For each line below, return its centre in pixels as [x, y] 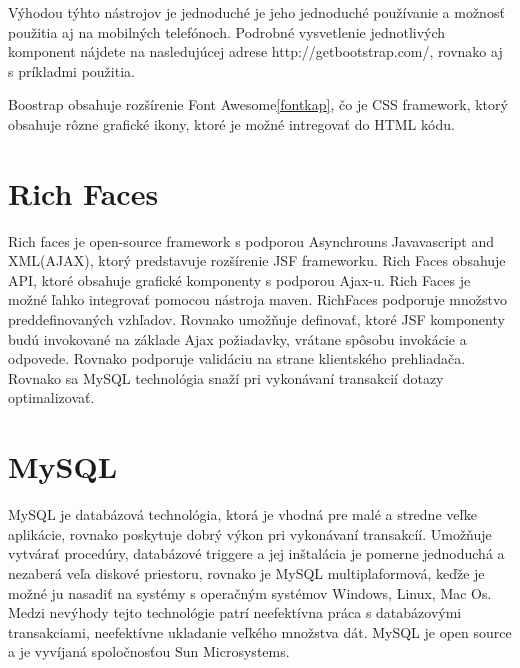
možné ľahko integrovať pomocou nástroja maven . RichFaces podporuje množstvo [257, 299]
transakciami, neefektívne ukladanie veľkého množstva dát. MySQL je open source [260, 631]
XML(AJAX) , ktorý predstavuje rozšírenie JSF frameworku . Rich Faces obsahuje [257, 260]
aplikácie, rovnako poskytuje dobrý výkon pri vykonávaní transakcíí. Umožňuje [250, 533]
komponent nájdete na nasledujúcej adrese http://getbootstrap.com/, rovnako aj [255, 51]
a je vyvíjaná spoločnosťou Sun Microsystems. [149, 651]
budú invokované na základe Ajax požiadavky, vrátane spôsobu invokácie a [237, 338]
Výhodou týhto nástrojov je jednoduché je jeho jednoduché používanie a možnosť [256, 12]
